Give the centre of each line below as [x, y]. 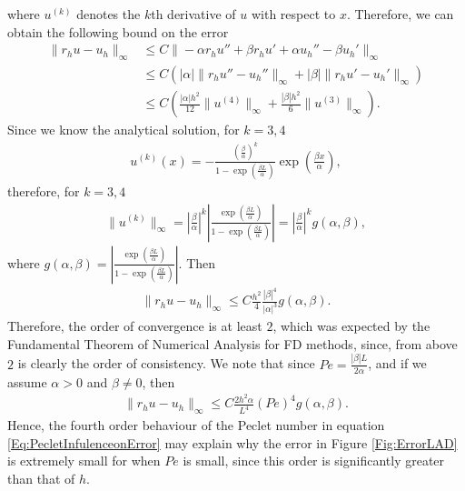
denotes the [109, 14]
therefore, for [44, 190]
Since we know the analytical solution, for [124, 130]
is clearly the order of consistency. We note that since [166, 363]
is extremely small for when [84, 461]
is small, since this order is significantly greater [314, 461]
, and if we [397, 363]
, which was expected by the [351, 326]
